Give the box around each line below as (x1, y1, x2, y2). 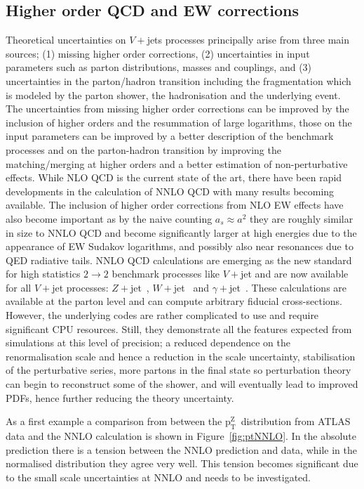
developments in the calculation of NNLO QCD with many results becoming (6, 183, 335, 198)
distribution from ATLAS (241, 414, 351, 429)
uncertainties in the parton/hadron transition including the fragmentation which (6, 73, 351, 88)
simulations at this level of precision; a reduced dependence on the (6, 335, 290, 350)
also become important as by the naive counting (6, 211, 213, 226)
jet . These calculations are (229, 280, 347, 294)
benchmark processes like (112, 266, 220, 281)
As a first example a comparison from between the (6, 414, 222, 429)
